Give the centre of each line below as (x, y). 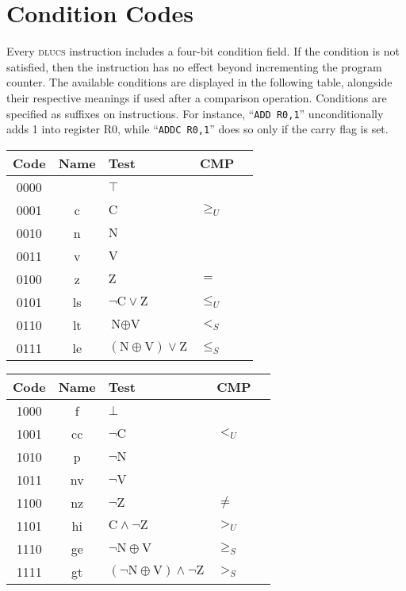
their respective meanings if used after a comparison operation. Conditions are (197, 97)
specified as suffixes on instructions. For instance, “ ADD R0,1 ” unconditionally (195, 113)
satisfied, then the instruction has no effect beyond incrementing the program (194, 66)
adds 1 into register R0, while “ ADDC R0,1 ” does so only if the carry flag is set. (197, 129)
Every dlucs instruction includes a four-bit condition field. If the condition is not (203, 51)
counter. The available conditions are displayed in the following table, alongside (199, 82)
